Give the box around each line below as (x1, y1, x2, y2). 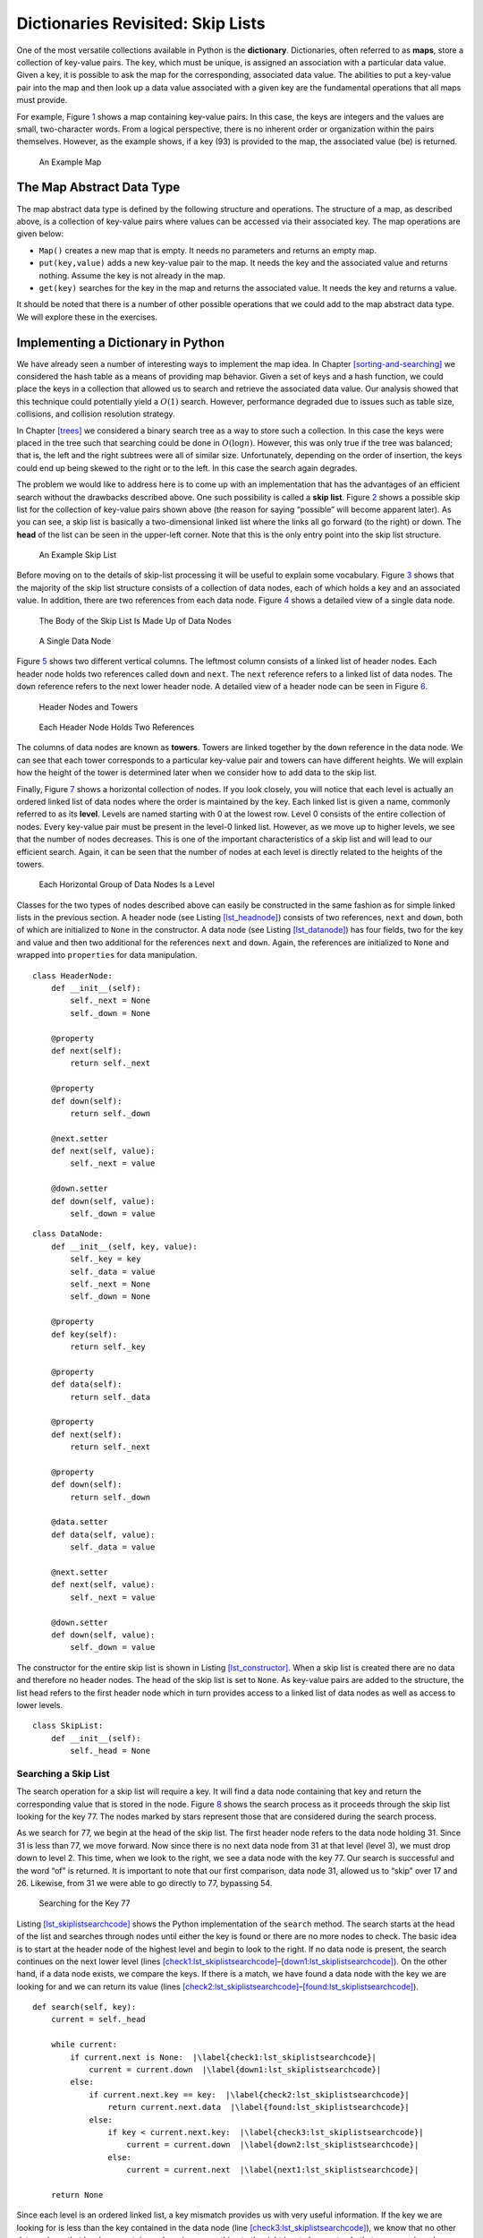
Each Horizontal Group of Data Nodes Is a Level (38, 879, 215, 890)
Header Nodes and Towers (38, 701, 139, 712)
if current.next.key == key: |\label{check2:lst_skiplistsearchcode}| (89, 2089, 411, 2099)
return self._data (70, 1392, 151, 1402)
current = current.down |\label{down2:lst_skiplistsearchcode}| (126, 2140, 419, 2150)
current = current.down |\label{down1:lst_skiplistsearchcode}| (89, 2064, 382, 2075)
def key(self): (50, 1329, 118, 1339)
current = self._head (50, 2014, 147, 2025)
